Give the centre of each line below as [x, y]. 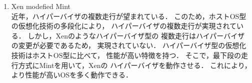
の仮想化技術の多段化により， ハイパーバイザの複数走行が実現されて [124, 26]
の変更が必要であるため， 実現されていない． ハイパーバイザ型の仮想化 [129, 45]
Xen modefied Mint [41, 6]
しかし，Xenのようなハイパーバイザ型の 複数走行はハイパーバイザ [136, 35]
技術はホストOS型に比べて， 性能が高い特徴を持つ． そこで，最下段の [126, 55]
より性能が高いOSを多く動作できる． [72, 75]
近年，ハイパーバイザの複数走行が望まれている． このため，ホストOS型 [129, 16]
